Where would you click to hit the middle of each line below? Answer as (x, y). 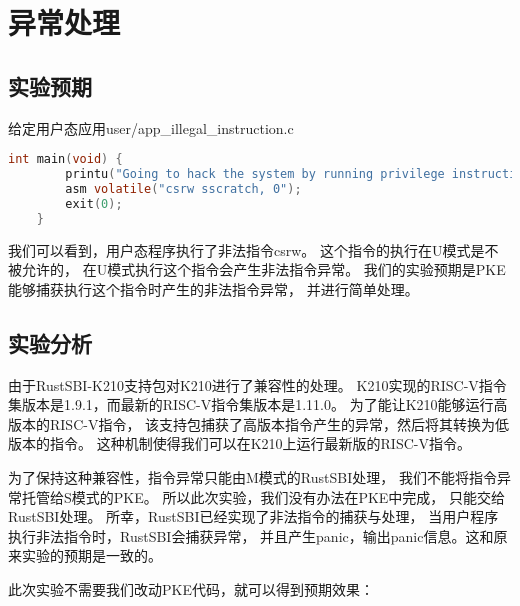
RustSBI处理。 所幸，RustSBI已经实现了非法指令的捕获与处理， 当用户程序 (253, 516)
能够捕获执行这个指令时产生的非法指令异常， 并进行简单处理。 (213, 288)
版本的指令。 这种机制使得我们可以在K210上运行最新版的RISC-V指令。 (239, 443)
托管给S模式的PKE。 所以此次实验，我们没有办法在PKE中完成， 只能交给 (263, 496)
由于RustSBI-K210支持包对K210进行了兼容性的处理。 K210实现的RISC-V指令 (257, 384)
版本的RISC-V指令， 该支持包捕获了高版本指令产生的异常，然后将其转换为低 (259, 423)
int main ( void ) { (65, 159)
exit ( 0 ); (94, 203)
